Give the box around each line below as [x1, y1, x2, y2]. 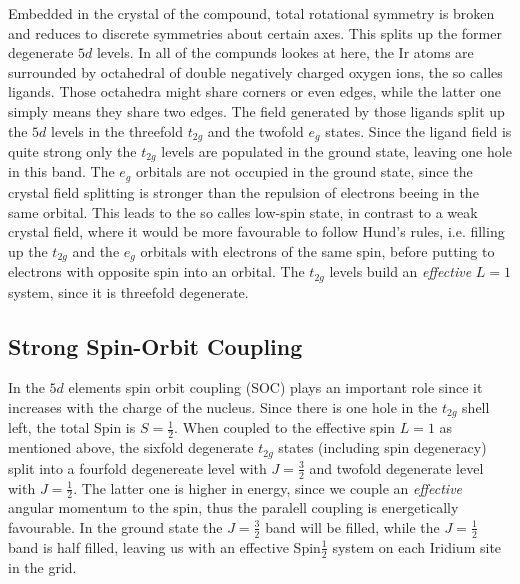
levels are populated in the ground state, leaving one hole [161, 141, 512, 162]
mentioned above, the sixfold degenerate [8, 437, 254, 458]
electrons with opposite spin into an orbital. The [8, 261, 305, 282]
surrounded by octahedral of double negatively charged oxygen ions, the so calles [8, 61, 503, 82]
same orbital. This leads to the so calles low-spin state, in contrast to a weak [8, 201, 478, 222]
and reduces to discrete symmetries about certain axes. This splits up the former [8, 22, 502, 43]
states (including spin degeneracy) [278, 437, 487, 458]
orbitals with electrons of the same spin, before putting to [140, 240, 495, 261]
